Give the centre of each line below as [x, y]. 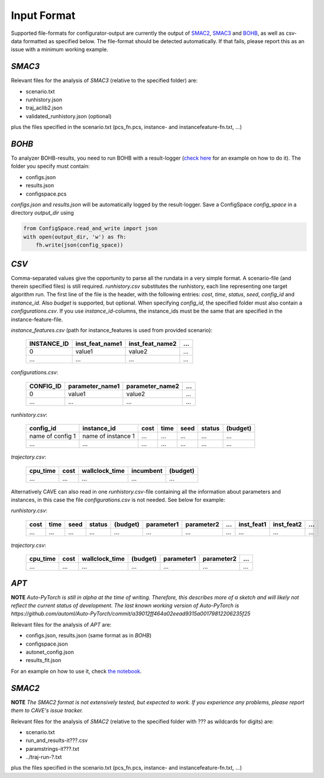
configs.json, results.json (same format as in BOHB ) [89, 636]
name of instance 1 [109, 436]
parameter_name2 [153, 386]
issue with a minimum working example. [60, 50]
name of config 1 [53, 436]
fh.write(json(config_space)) [80, 245]
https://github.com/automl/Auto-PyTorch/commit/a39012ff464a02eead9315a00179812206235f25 [131, 614]
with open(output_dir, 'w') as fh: [75, 237]
